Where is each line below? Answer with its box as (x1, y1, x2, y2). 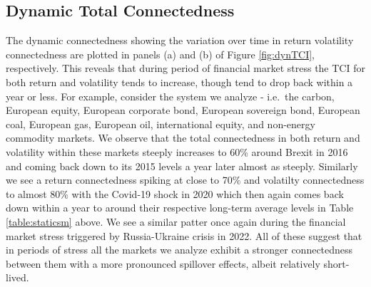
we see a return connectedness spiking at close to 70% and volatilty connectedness (6, 172, 365, 187)
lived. (6, 270, 29, 285)
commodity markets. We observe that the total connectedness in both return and (6, 130, 360, 145)
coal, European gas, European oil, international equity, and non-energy (6, 116, 315, 131)
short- (323, 256, 350, 271)
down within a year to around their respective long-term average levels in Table (6, 200, 354, 215)
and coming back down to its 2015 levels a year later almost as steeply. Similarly (6, 158, 358, 173)
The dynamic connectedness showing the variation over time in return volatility (6, 33, 354, 48)
